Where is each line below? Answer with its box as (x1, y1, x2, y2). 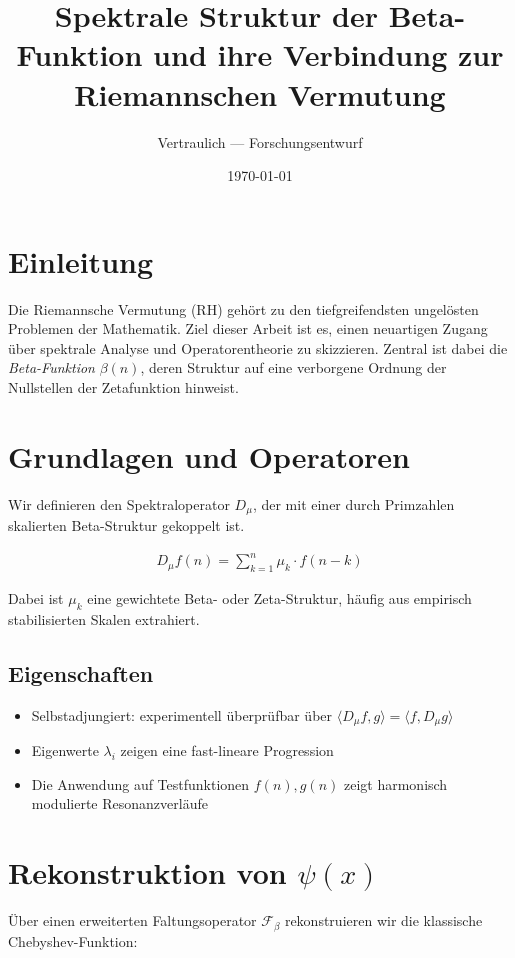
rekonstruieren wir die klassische (284, 910, 483, 931)
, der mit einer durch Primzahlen (252, 493, 455, 514)
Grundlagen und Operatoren (8, 435, 410, 476)
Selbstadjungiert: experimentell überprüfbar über (31, 704, 333, 725)
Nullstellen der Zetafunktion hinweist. (8, 377, 239, 397)
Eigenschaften (8, 657, 154, 688)
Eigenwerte (31, 740, 99, 761)
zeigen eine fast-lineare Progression (120, 740, 334, 761)
